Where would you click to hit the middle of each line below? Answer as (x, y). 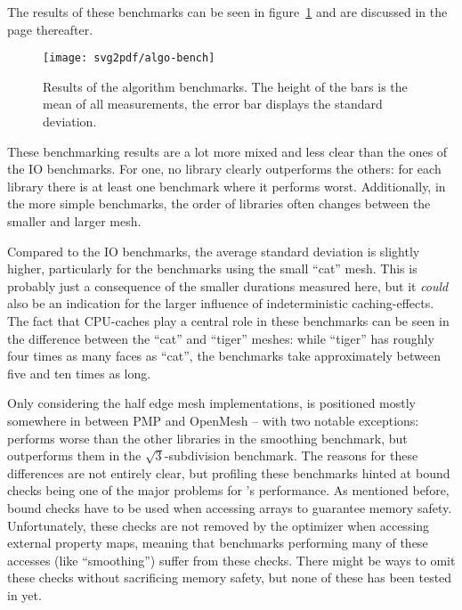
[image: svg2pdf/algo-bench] (129, 58)
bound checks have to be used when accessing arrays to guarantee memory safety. (230, 507)
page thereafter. (50, 29)
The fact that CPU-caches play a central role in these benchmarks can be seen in (228, 320)
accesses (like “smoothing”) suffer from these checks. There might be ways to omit (231, 560)
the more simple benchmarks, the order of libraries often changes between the (219, 203)
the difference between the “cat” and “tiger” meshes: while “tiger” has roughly (221, 338)
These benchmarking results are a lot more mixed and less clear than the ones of (227, 151)
